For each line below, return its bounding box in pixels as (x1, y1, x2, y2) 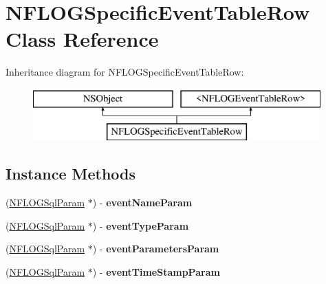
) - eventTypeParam (92, 218, 189, 232)
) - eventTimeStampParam (92, 265, 220, 279)
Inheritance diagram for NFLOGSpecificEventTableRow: (6, 65, 244, 79)
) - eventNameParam (92, 195, 193, 210)
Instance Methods (6, 163, 135, 184)
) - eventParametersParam (92, 241, 219, 256)
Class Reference (6, 25, 159, 53)
